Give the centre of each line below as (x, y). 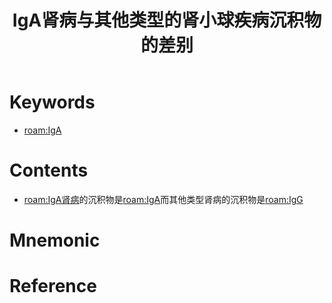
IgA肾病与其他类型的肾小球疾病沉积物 (167, 20)
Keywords (52, 102)
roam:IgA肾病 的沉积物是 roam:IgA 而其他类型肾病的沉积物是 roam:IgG (163, 199)
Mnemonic (55, 240)
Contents (49, 170)
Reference (53, 286)
